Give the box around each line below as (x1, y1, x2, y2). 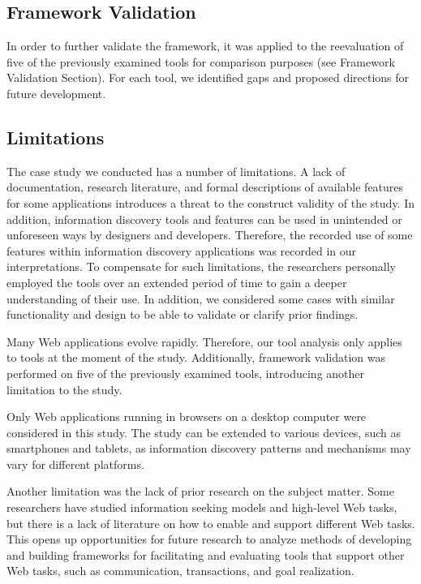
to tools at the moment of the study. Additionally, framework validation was (6, 349, 385, 366)
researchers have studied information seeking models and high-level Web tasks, (6, 499, 397, 516)
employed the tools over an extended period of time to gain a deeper (6, 273, 347, 290)
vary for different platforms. (6, 455, 144, 472)
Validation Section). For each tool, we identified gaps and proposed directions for (6, 69, 410, 86)
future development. (6, 84, 106, 101)
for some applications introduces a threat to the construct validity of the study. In (6, 194, 415, 211)
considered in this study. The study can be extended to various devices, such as (6, 423, 402, 440)
